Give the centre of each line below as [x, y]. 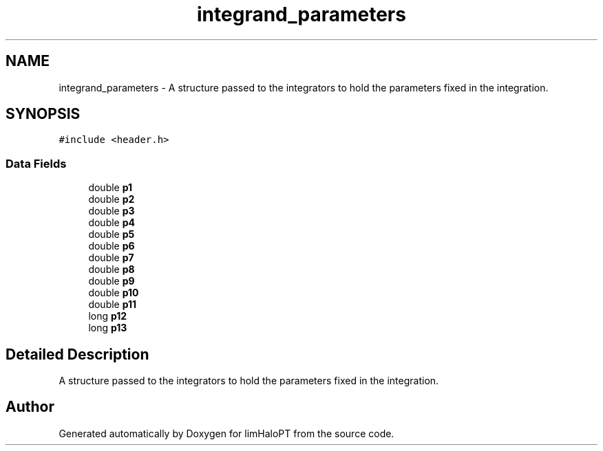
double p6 [112, 246]
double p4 [112, 223]
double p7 [111, 258]
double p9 [112, 281]
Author [30, 407]
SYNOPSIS [43, 114]
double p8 [112, 269]
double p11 [113, 305]
